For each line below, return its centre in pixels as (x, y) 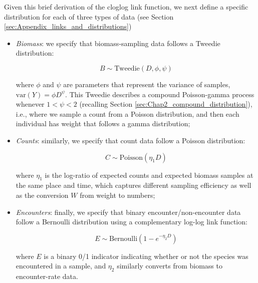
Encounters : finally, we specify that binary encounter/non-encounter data (128, 212)
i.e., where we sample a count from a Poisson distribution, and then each (127, 113)
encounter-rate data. (47, 276)
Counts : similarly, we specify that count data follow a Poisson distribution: (131, 140)
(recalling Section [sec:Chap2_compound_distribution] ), (166, 104)
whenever (30, 104)
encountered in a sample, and (61, 266)
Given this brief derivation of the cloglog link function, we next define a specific (126, 7)
